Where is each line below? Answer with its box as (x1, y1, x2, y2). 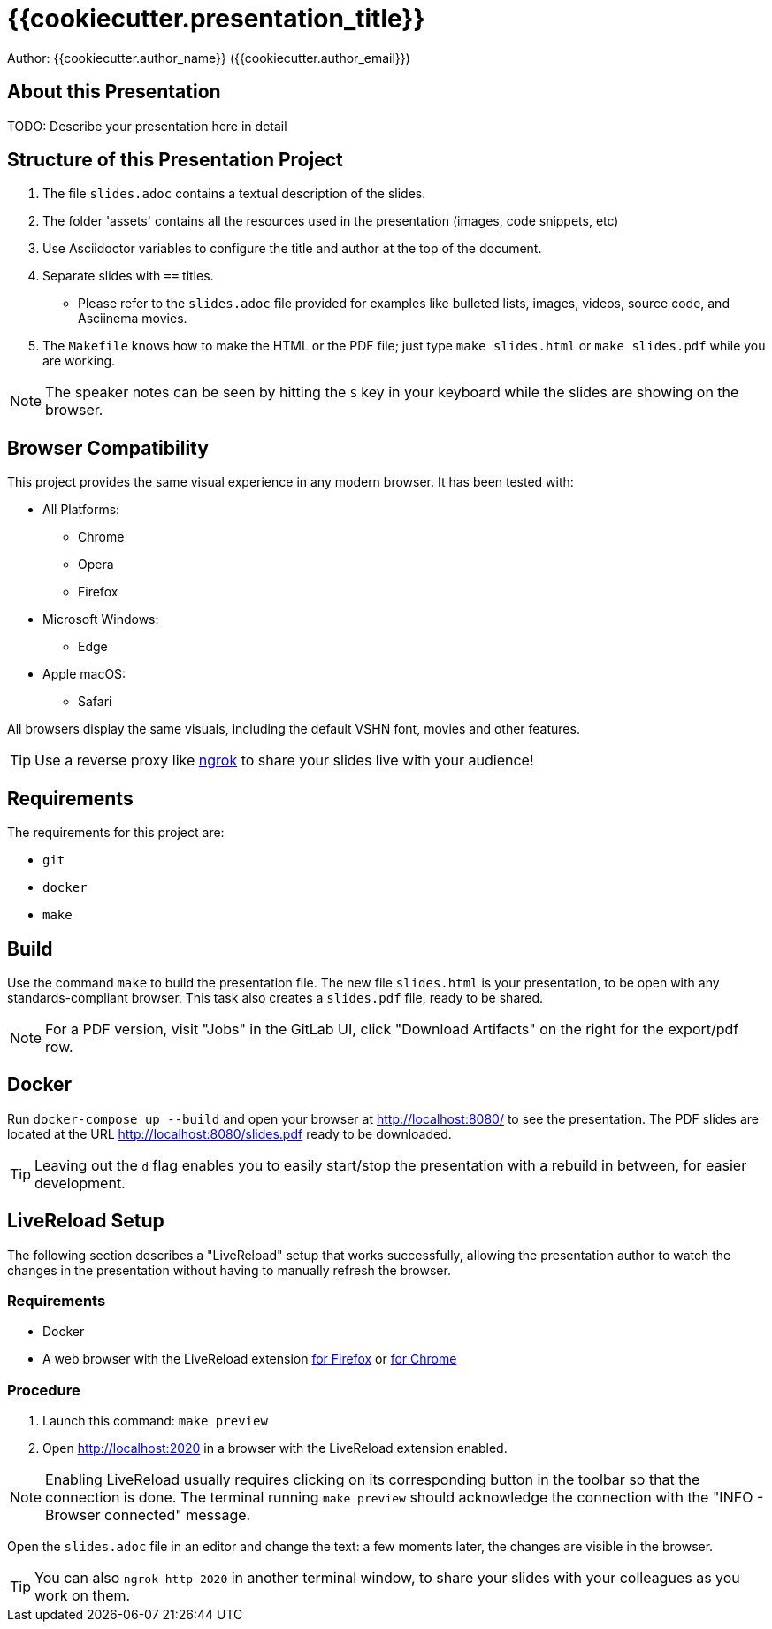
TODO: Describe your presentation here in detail (7, 118, 287, 134)
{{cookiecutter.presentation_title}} (7, 4, 425, 34)
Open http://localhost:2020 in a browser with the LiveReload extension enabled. (42, 1441, 508, 1456)
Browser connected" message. (45, 1506, 251, 1525)
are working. (42, 353, 116, 369)
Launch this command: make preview (42, 1413, 268, 1429)
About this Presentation (7, 81, 221, 104)
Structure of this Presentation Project (7, 149, 343, 172)
